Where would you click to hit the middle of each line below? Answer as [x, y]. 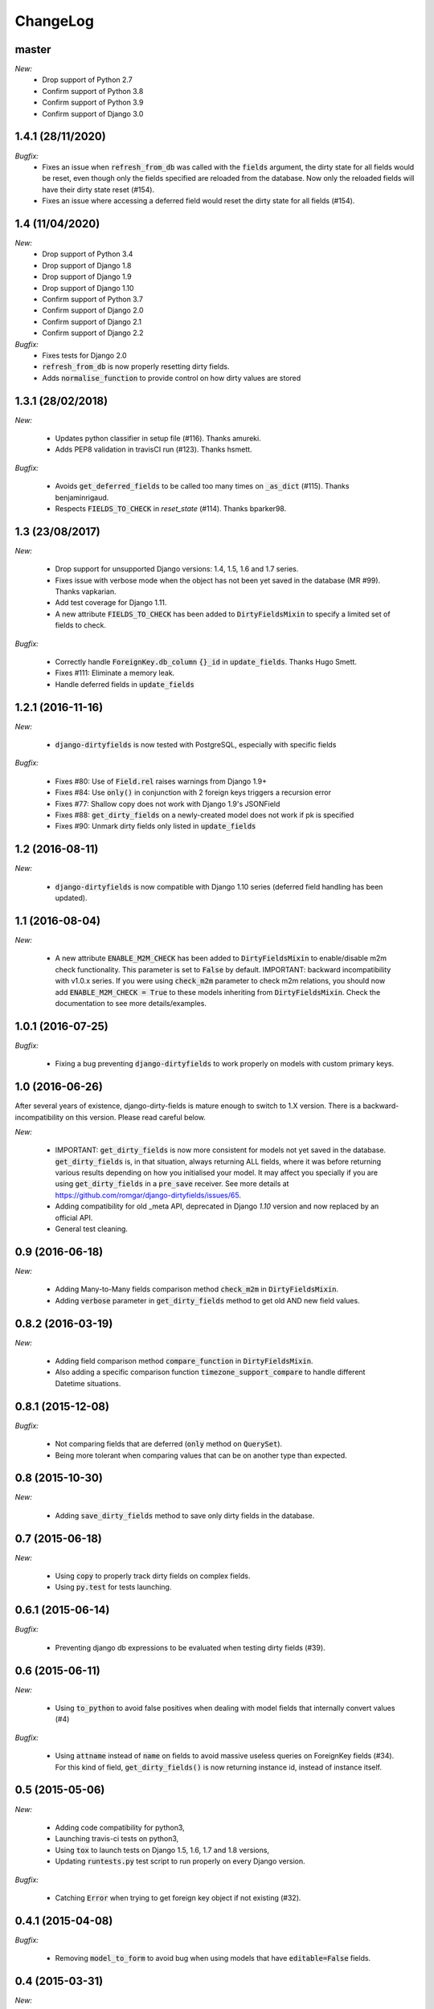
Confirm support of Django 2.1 [92, 321]
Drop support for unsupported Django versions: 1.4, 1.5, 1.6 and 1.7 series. [177, 569]
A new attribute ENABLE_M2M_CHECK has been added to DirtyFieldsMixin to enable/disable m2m [221, 958]
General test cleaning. [92, 1229]
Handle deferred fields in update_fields [125, 684]
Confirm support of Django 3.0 [93, 113]
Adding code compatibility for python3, [120, 1827]
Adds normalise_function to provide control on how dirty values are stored [172, 378]
